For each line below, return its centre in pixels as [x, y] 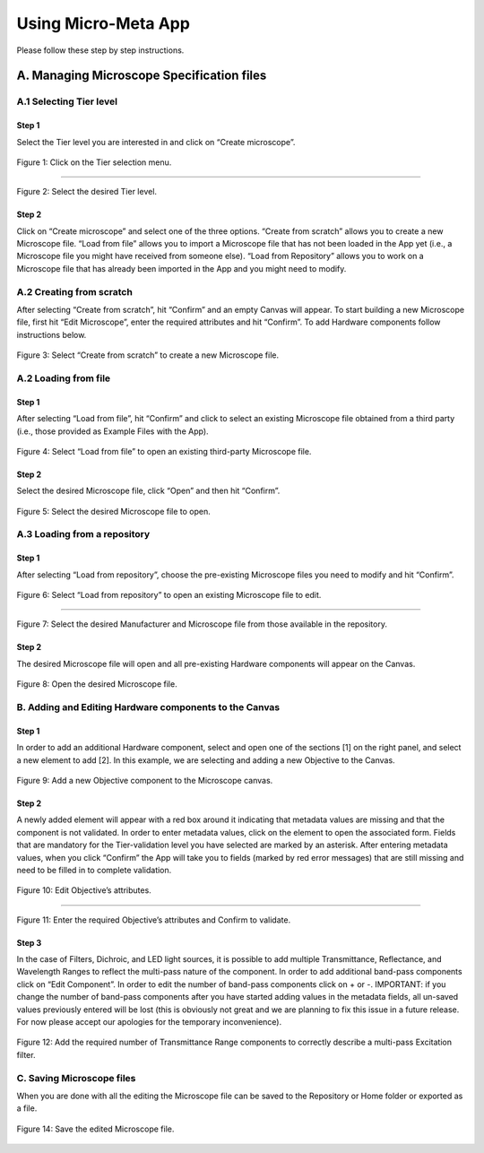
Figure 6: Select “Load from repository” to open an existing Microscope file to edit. [169, 595]
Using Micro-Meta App [103, 23]
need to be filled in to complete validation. [94, 870]
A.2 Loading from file [64, 378]
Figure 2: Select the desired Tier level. [86, 192]
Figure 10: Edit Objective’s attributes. [84, 890]
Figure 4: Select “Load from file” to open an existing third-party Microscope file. [164, 451]
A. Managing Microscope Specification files [142, 76]
